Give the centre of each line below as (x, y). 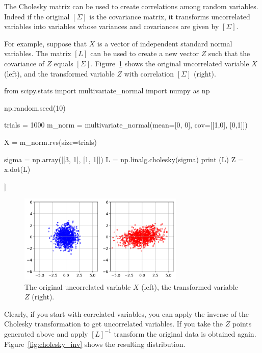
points (242, 324)
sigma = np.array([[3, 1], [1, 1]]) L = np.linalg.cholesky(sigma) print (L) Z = (124, 159)
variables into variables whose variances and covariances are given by (112, 26)
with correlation (149, 73)
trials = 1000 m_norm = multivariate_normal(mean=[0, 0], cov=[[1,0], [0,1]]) (126, 125)
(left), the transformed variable (190, 286)
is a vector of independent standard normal (165, 43)
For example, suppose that (46, 43)
